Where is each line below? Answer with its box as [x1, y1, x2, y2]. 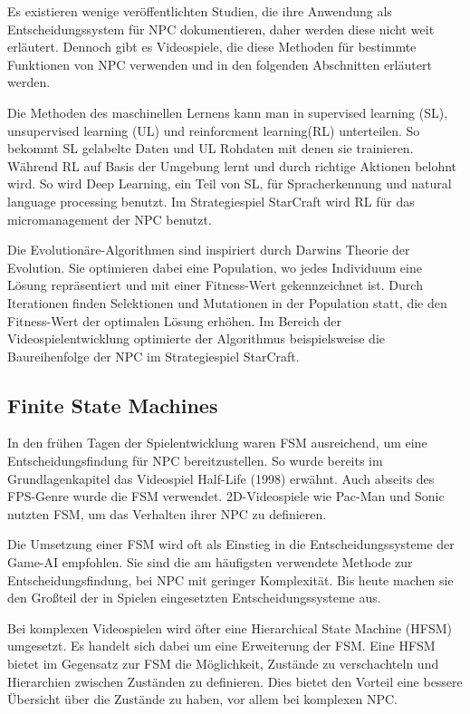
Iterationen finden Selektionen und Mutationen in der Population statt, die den [7, 293, 447, 312]
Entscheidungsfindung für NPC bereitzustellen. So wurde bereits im [7, 451, 383, 470]
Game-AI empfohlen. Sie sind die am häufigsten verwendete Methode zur [7, 553, 413, 572]
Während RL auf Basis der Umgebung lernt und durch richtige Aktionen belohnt [7, 156, 457, 175]
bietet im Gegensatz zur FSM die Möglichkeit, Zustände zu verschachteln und [7, 654, 439, 673]
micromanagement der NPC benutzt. [7, 209, 212, 228]
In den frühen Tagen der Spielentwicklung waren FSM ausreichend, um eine [7, 433, 427, 452]
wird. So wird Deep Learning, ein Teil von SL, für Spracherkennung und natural [7, 174, 452, 193]
